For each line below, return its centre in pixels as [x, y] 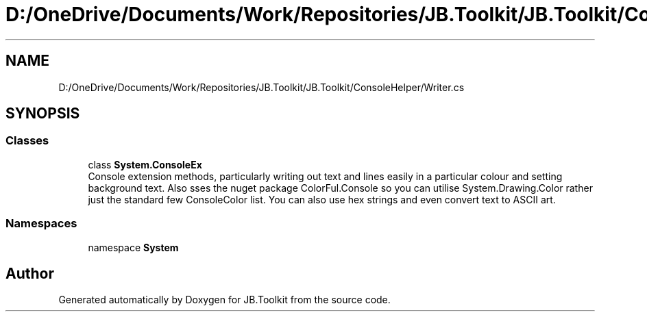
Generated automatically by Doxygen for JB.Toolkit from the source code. [224, 300]
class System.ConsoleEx [145, 164]
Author [30, 273]
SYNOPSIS [43, 114]
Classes [27, 141]
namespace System [133, 247]
